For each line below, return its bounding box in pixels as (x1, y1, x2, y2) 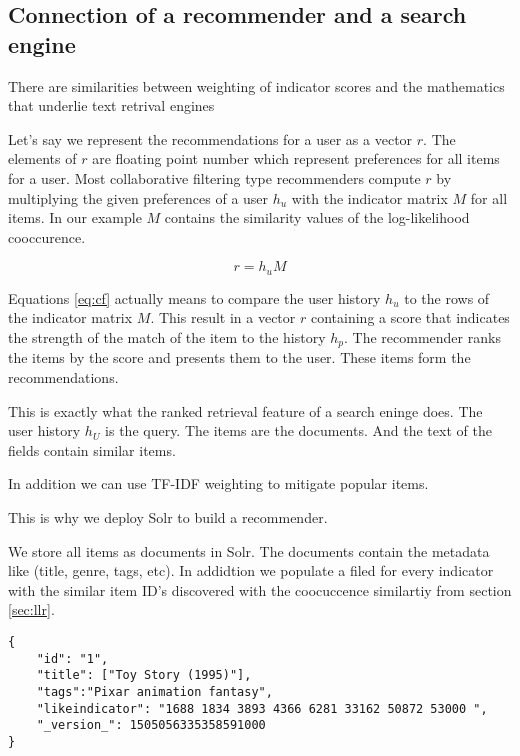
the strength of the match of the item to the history (8, 326, 326, 347)
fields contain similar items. (8, 439, 176, 460)
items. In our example (8, 207, 142, 228)
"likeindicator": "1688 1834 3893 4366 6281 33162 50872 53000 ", (36, 701, 488, 716)
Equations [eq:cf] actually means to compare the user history (8, 287, 381, 308)
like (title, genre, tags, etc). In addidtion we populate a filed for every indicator (8, 560, 494, 581)
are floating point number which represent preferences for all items (92, 148, 500, 169)
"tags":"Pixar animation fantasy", (36, 684, 273, 699)
